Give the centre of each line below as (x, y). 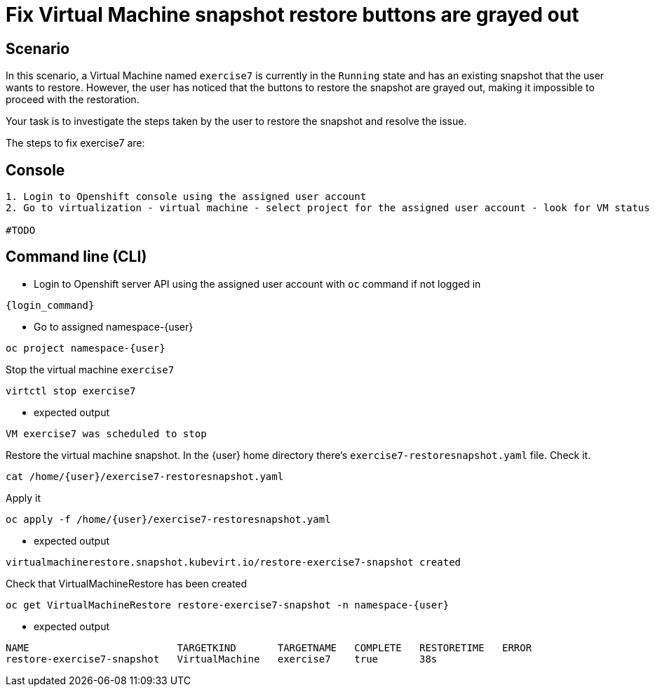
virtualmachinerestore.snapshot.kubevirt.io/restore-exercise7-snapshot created (234, 562)
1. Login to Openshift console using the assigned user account (186, 197)
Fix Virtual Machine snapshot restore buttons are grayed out (292, 15)
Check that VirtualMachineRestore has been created (127, 583)
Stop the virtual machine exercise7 (90, 369)
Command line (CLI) (76, 257)
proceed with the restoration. (73, 100)
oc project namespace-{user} (86, 348)
